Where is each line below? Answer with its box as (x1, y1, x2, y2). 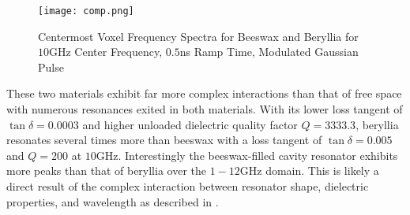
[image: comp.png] (38, 6, 134, 17)
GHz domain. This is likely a (239, 162, 379, 179)
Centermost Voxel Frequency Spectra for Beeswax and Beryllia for (38, 28, 359, 44)
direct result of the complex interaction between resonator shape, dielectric (6, 178, 369, 194)
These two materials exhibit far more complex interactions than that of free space (6, 85, 402, 102)
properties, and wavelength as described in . (6, 193, 219, 209)
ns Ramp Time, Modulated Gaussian (179, 43, 359, 60)
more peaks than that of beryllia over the (6, 162, 206, 179)
